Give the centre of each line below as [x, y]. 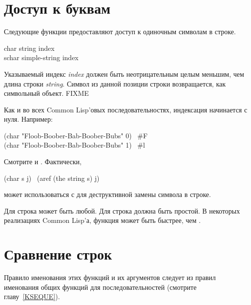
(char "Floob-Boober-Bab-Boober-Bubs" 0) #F [76, 135]
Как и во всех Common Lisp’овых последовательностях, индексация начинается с [126, 109]
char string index [29, 48]
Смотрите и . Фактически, [43, 162]
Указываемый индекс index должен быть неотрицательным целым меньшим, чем [124, 74]
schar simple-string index [41, 57]
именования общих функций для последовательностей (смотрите [100, 287]
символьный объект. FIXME [46, 93]
